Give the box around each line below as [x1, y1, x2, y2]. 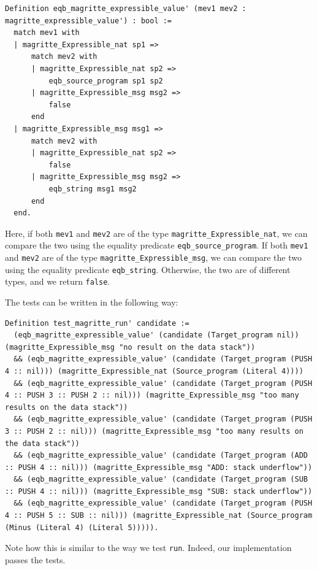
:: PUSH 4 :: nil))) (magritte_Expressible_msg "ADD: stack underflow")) [5, 463, 313, 472]
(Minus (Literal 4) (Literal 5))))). [5, 523, 159, 532]
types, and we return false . [5, 275, 110, 288]
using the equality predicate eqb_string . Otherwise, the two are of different [5, 263, 291, 275]
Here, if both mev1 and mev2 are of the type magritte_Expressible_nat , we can [5, 226, 308, 239]
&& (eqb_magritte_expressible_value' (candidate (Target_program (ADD [13, 451, 308, 460]
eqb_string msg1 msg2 [48, 184, 137, 193]
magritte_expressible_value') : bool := [5, 16, 172, 25]
